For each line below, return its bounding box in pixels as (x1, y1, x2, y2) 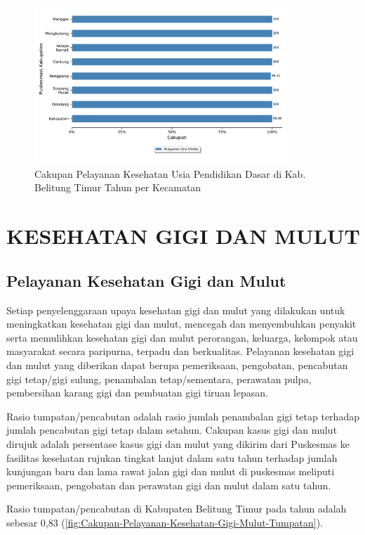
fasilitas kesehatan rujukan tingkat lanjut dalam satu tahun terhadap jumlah (6, 450, 338, 465)
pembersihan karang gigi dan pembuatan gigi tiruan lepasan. (6, 385, 268, 400)
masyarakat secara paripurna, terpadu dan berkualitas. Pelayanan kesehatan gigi (6, 344, 354, 359)
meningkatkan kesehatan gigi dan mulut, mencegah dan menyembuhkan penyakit (6, 316, 357, 331)
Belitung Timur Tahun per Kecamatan (34, 180, 201, 195)
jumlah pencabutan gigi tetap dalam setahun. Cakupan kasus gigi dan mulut (6, 423, 337, 437)
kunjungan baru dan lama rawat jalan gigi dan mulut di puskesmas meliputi (6, 464, 335, 479)
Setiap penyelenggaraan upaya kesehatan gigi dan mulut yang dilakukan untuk (6, 302, 345, 317)
